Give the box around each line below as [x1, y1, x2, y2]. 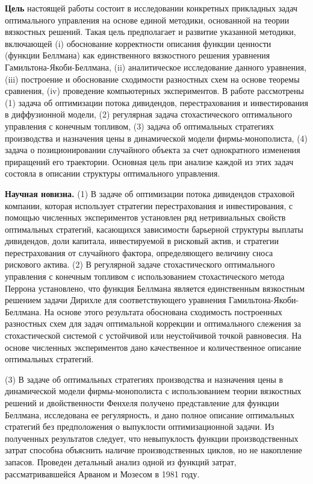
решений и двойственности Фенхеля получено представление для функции [5, 397, 279, 409]
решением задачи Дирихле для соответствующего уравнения [5, 294, 226, 306]
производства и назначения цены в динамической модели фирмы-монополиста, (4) [5, 131, 308, 144]
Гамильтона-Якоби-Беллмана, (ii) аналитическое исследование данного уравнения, [5, 60, 306, 73]
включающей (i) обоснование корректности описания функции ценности [5, 37, 271, 49]
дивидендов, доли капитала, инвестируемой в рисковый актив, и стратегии [5, 234, 279, 247]
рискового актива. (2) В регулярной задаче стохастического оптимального [5, 258, 275, 271]
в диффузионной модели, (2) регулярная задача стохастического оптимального [5, 108, 293, 121]
